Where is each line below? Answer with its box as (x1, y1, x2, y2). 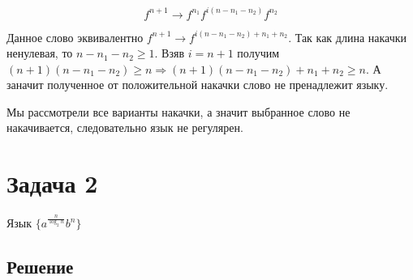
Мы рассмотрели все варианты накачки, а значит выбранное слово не (6, 103, 351, 120)
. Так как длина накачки (288, 28, 407, 45)
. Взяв (154, 45, 184, 62)
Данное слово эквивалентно (6, 28, 144, 45)
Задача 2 (6, 167, 98, 200)
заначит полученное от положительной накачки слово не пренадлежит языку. (6, 76, 389, 93)
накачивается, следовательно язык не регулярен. (6, 119, 243, 136)
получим (237, 45, 280, 62)
